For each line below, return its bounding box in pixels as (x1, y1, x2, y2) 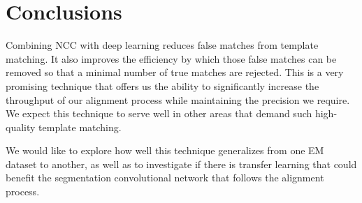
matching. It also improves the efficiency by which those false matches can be (6, 51, 337, 66)
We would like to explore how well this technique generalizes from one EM (6, 143, 324, 158)
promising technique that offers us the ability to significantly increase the (6, 78, 319, 93)
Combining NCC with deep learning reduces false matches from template (6, 38, 319, 52)
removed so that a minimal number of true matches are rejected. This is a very (6, 65, 344, 80)
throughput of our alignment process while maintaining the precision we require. (6, 92, 350, 107)
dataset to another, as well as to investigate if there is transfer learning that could (6, 156, 357, 171)
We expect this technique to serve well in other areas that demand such (6, 106, 312, 121)
